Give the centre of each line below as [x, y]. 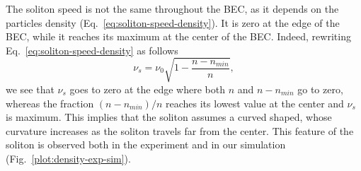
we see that [30, 89]
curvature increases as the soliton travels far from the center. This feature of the [180, 130]
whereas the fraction [50, 103]
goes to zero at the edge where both [147, 89]
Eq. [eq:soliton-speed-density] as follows [92, 50]
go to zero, [320, 89]
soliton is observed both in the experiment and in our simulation [146, 145]
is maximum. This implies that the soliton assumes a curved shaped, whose [169, 117]
